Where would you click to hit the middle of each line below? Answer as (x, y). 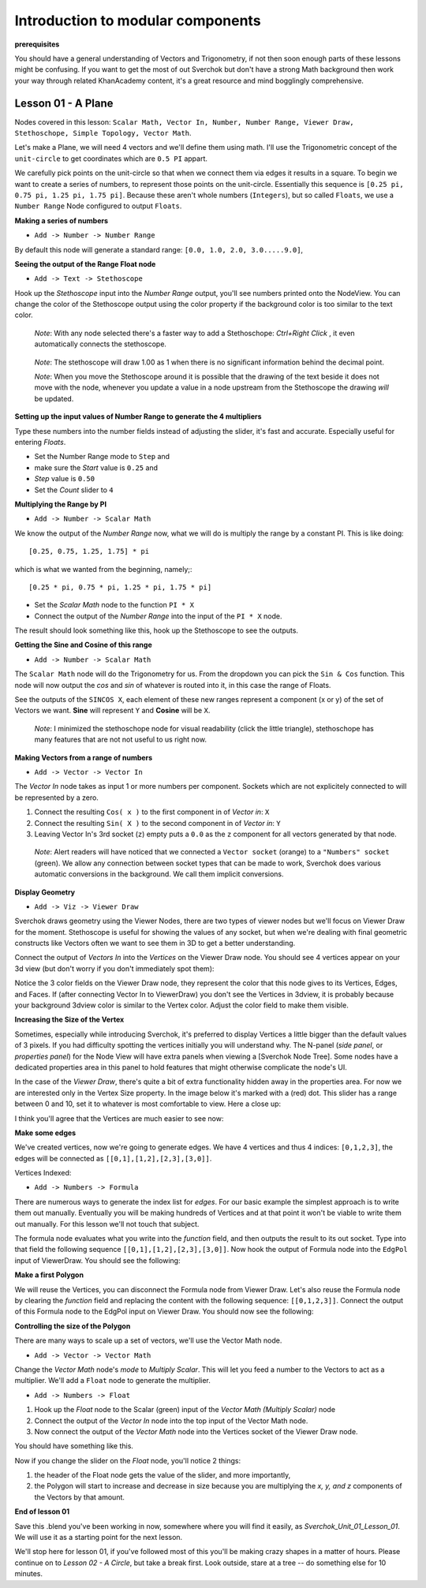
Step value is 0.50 (64, 479)
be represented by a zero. (56, 798)
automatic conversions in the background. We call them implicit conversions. (159, 874)
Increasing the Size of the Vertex (69, 1020)
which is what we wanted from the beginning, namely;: (103, 569)
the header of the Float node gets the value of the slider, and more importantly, (163, 1475)
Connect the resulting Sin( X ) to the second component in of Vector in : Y (158, 823)
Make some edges (45, 1133)
